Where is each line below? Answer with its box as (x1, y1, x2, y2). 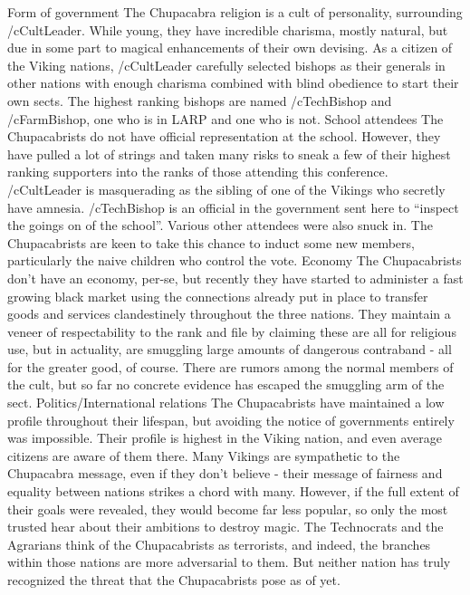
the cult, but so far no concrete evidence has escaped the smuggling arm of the (7, 375, 445, 394)
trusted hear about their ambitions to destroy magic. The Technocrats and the (7, 517, 444, 536)
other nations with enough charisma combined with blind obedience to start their (7, 73, 459, 92)
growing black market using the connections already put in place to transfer (7, 286, 428, 305)
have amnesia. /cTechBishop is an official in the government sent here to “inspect (7, 197, 459, 216)
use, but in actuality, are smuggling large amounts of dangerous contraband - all (7, 340, 452, 359)
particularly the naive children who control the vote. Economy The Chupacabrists (7, 251, 462, 270)
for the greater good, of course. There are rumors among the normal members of (7, 357, 454, 376)
